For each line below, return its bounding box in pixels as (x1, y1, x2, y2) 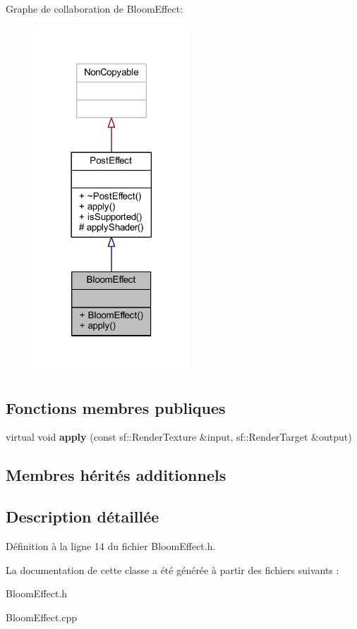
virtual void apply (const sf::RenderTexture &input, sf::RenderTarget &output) (6, 429, 352, 444)
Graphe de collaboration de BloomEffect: (6, 1, 183, 16)
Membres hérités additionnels (6, 464, 226, 486)
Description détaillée (6, 506, 159, 527)
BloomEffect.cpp (6, 609, 78, 624)
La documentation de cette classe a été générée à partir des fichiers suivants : (6, 562, 339, 577)
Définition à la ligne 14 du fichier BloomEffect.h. (6, 539, 216, 554)
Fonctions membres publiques (6, 396, 226, 418)
